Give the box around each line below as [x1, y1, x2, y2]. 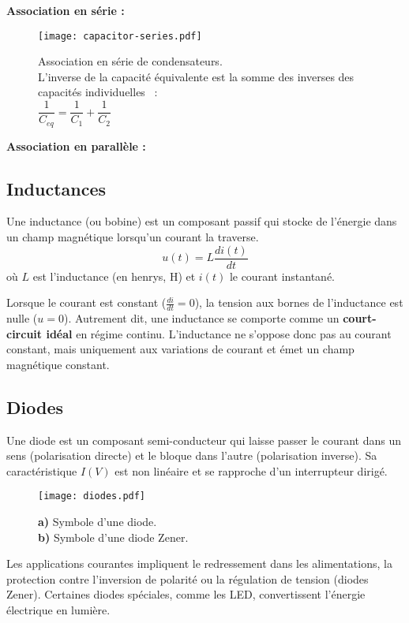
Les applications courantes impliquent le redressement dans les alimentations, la [6, 555, 392, 572]
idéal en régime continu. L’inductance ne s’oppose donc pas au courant [46, 325, 392, 341]
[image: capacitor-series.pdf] [38, 30, 202, 42]
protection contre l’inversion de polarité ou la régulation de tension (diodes [6, 570, 369, 587]
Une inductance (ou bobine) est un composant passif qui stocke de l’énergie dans [6, 213, 397, 229]
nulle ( [6, 310, 38, 326]
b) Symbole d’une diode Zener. [38, 528, 189, 545]
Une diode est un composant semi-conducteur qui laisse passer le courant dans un [6, 431, 402, 448]
